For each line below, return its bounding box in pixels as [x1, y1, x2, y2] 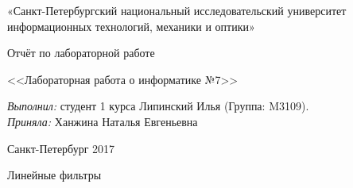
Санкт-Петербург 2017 [7, 140, 115, 156]
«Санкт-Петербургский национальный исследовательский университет [7, 2, 347, 18]
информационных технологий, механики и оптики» [7, 17, 255, 34]
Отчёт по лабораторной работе [7, 44, 155, 61]
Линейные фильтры [7, 167, 102, 183]
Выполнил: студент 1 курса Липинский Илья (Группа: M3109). [7, 98, 309, 114]
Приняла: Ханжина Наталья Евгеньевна [7, 113, 198, 129]
